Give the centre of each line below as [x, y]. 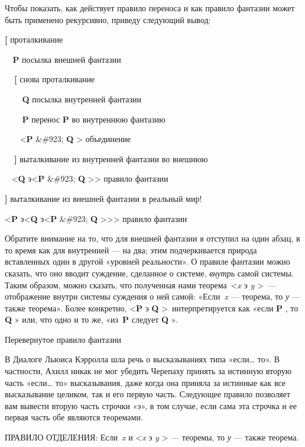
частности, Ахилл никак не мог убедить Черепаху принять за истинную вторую [148, 371]
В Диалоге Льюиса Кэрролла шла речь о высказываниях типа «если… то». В [142, 359]
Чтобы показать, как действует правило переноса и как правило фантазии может [150, 8]
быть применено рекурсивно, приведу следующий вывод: [108, 19]
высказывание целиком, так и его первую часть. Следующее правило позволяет [148, 394]
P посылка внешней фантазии [67, 59]
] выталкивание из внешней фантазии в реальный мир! [103, 198]
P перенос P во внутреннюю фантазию [94, 119]
